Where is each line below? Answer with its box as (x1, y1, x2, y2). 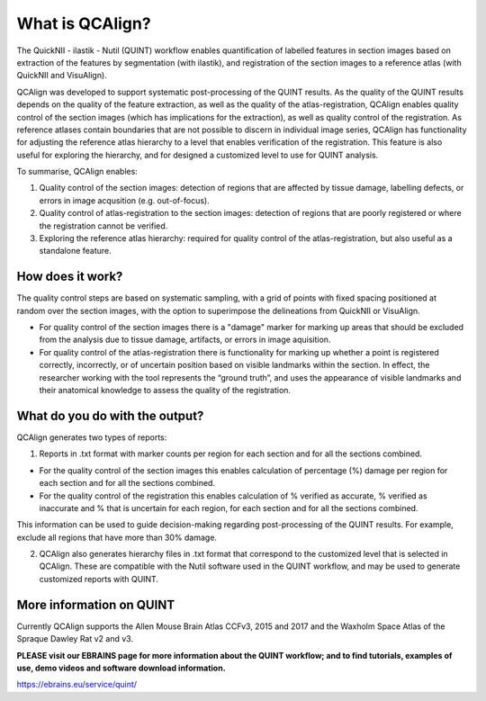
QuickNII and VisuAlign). (16, 70, 107, 81)
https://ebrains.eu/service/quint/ (16, 679, 138, 690)
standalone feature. (39, 246, 112, 256)
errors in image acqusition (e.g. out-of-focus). (39, 194, 211, 206)
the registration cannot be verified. (39, 220, 168, 231)
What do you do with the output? (16, 408, 204, 423)
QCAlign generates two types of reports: (16, 432, 167, 443)
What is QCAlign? (16, 13, 152, 33)
